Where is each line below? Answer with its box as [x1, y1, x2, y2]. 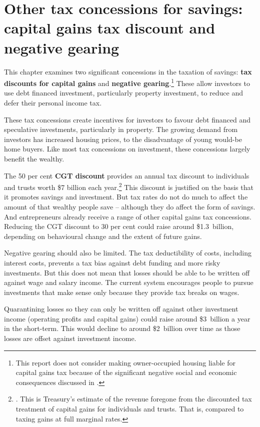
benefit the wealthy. [4, 153, 64, 163]
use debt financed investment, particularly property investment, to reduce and [4, 87, 243, 98]
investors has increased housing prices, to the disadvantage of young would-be [4, 133, 242, 144]
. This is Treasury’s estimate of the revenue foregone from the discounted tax [15, 393, 252, 404]
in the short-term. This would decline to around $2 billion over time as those [4, 323, 240, 333]
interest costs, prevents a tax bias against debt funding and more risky [4, 257, 220, 267]
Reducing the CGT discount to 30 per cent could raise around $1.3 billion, [4, 221, 234, 231]
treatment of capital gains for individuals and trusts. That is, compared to [15, 403, 244, 414]
